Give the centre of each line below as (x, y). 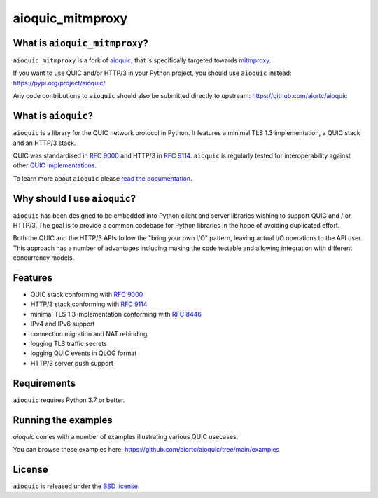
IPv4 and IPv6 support (63, 324)
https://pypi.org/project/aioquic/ (59, 83)
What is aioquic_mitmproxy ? (80, 43)
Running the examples (63, 420)
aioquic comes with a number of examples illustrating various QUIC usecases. (126, 436)
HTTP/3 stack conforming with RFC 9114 (89, 304)
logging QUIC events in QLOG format (84, 353)
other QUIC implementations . (55, 165)
